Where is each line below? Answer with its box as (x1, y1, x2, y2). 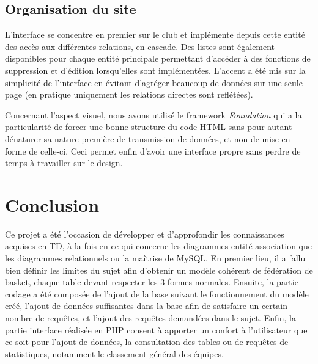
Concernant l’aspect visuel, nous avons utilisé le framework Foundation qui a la (5, 108, 302, 121)
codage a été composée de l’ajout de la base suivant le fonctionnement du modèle (5, 287, 309, 300)
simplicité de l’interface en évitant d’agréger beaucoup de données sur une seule (5, 76, 303, 89)
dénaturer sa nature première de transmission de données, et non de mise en (5, 132, 290, 145)
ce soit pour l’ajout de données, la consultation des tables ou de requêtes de (5, 335, 289, 348)
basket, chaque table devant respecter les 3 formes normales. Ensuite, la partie (5, 275, 298, 288)
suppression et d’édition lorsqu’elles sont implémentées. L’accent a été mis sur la (5, 64, 306, 76)
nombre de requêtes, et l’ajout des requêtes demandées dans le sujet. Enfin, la (5, 311, 296, 324)
